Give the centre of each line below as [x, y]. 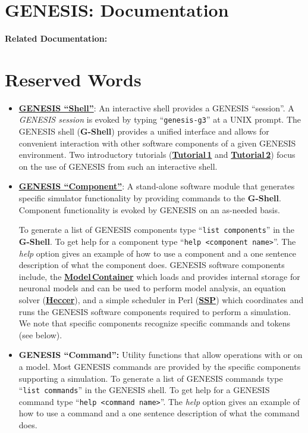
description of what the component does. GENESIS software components [152, 265]
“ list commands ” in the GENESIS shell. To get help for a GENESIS [144, 390]
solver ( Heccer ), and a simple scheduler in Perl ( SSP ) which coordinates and [161, 299]
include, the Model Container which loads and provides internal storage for [159, 276]
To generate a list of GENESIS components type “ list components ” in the [156, 230]
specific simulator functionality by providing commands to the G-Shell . [150, 198]
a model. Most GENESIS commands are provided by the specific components [160, 366]
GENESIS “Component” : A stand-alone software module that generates [157, 186]
